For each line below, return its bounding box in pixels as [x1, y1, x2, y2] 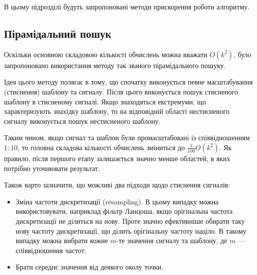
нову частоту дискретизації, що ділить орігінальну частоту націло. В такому [15, 225, 247, 236]
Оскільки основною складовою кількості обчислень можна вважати [4, 49, 207, 59]
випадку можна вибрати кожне [15, 235, 108, 246]
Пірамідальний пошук [4, 25, 111, 41]
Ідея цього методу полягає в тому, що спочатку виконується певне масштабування [4, 77, 253, 87]
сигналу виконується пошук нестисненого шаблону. [4, 115, 161, 126]
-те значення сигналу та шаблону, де [116, 235, 227, 246]
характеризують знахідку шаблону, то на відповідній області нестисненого [4, 106, 230, 116]
